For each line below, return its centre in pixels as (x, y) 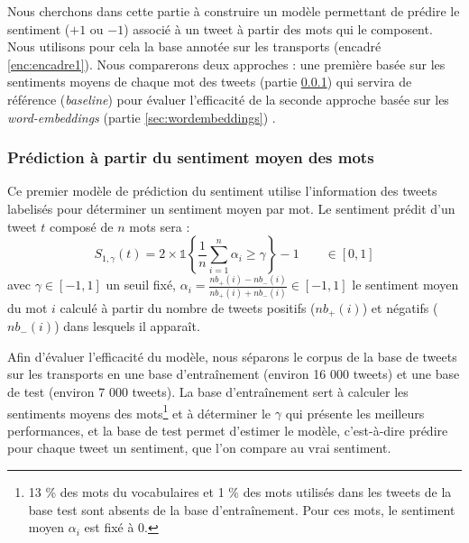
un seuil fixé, (141, 285)
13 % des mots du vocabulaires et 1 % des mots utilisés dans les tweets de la (240, 492)
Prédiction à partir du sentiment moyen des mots (191, 157)
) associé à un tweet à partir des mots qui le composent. (278, 28)
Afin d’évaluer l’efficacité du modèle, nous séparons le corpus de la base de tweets (232, 356)
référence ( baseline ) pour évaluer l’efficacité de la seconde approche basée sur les (228, 99)
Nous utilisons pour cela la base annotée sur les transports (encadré (194, 46)
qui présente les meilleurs (355, 413)
